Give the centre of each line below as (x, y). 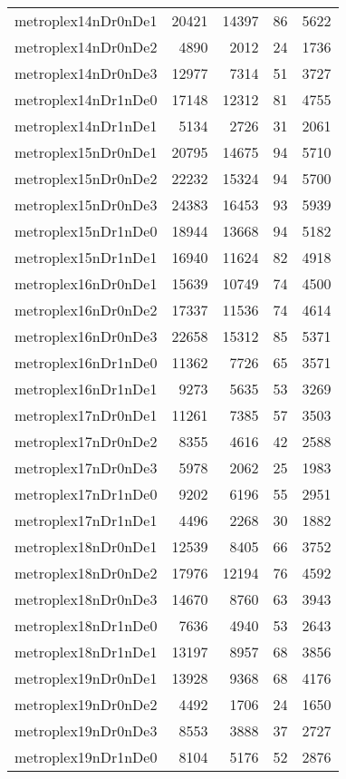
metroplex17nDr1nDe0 (86, 494)
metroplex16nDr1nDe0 (86, 362)
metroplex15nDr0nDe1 (86, 152)
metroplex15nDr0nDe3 (86, 204)
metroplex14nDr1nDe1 (86, 126)
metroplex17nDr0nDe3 (86, 467)
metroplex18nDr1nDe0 (86, 625)
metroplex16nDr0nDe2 (86, 310)
